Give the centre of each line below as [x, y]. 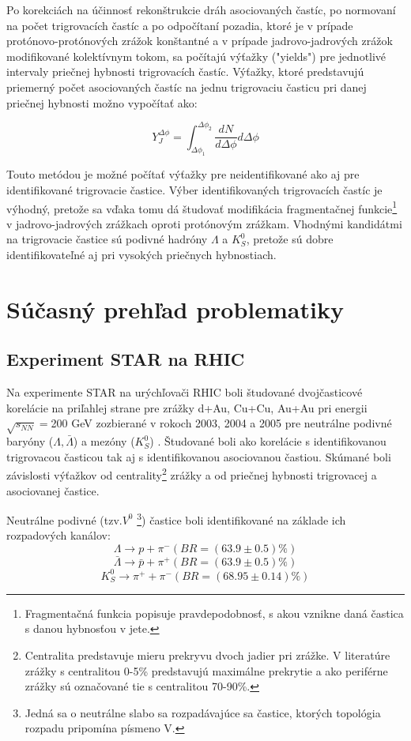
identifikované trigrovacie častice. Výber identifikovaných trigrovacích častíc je [194, 190]
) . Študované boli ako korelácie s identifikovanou [268, 441]
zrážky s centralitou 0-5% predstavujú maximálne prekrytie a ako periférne [206, 670]
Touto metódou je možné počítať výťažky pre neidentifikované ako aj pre [183, 174]
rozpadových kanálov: [58, 535]
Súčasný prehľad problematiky [175, 308]
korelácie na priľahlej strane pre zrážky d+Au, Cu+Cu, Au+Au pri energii [187, 407]
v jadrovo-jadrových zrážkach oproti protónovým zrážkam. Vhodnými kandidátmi [204, 223]
